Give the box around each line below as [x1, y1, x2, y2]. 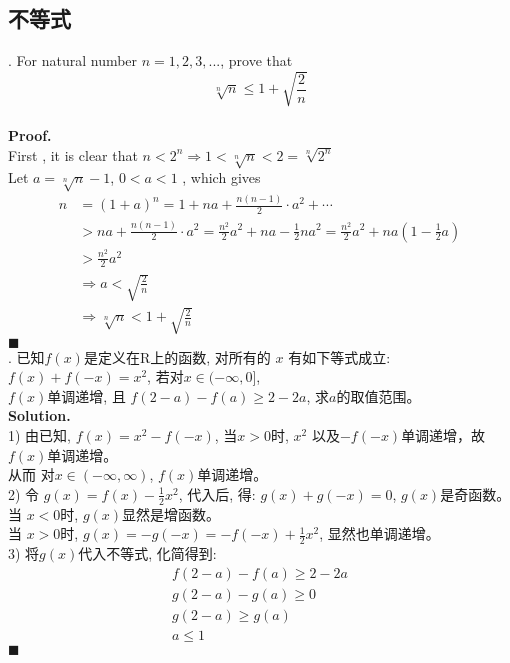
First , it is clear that [8, 144, 138, 165]
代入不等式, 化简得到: [78, 543, 217, 564]
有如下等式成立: [288, 346, 391, 367]
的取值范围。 [336, 385, 421, 406]
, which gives [182, 167, 261, 188]
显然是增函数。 [122, 503, 221, 524]
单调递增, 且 [47, 385, 126, 406]
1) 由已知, [8, 425, 71, 446]
